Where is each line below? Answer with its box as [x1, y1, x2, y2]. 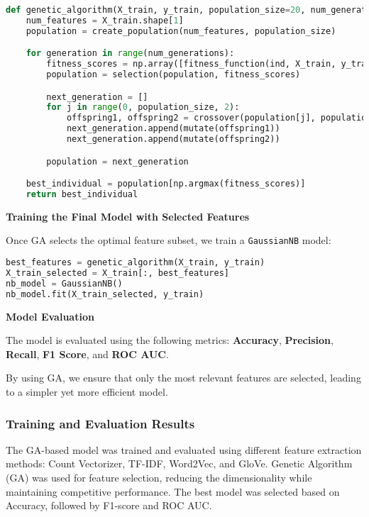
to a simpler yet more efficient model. [6, 384, 168, 399]
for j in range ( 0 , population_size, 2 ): [46, 102, 240, 113]
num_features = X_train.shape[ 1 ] [26, 15, 184, 26]
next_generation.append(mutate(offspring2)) [66, 134, 280, 145]
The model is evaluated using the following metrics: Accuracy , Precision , [6, 333, 334, 348]
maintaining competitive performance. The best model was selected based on [6, 484, 340, 499]
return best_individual [26, 189, 138, 199]
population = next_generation [46, 156, 189, 167]
